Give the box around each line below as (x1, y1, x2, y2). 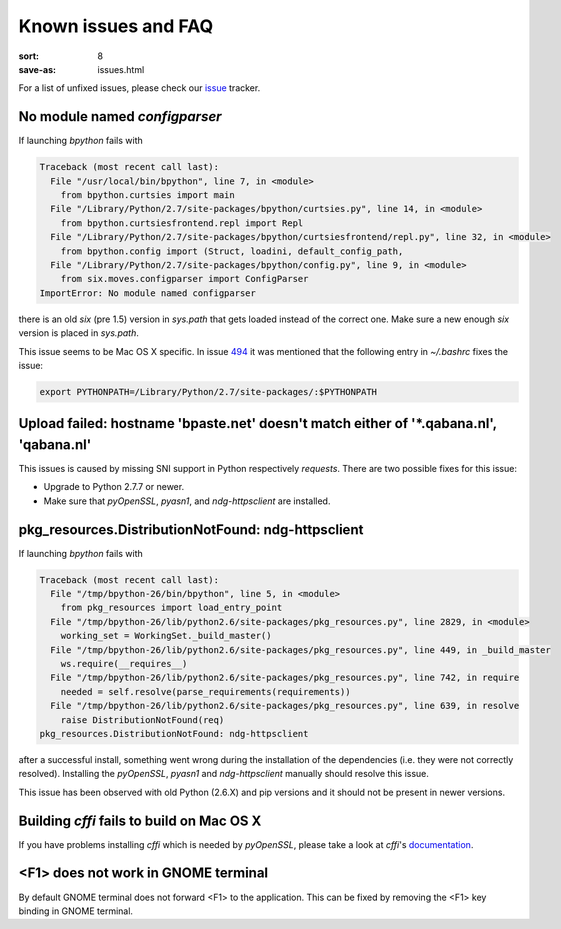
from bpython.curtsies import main (60, 190, 235, 200)
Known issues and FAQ (18, 15, 214, 37)
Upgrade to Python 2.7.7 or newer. (43, 481, 185, 493)
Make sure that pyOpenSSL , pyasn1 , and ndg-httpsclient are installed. (43, 495, 331, 507)
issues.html (97, 63, 145, 75)
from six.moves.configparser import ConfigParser (60, 273, 309, 285)
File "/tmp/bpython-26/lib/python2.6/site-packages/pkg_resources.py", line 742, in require (50, 672, 520, 684)
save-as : (18, 63, 57, 75)
